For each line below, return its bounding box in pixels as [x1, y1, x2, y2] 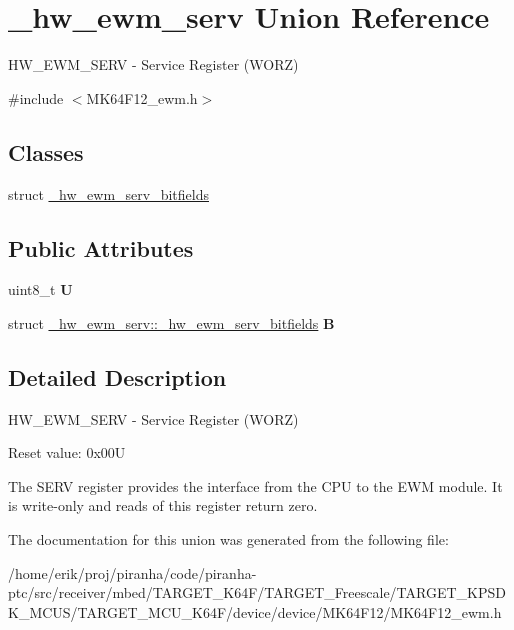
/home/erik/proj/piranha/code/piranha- [8, 562, 257, 583]
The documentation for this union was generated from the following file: [8, 529, 449, 550]
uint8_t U [8, 279, 73, 300]
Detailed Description [8, 361, 227, 392]
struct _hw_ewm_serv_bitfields [8, 183, 209, 204]
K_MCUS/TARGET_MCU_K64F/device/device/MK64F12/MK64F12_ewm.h [8, 601, 502, 622]
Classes [8, 136, 84, 167]
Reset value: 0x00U [8, 442, 126, 463]
